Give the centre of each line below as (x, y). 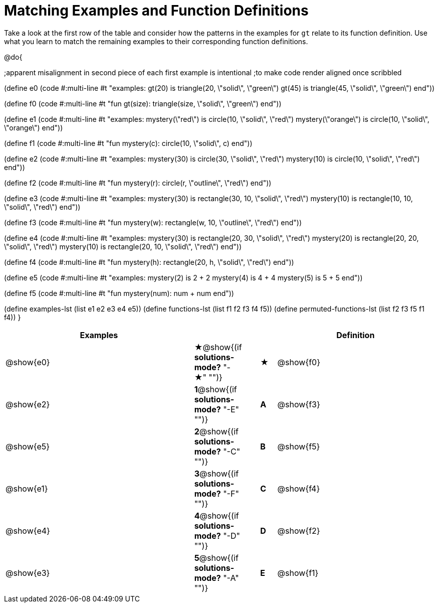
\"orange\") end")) (34, 127)
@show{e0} (28, 362)
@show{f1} (298, 573)
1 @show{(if (215, 389)
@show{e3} (28, 573)
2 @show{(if (216, 431)
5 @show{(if (216, 558)
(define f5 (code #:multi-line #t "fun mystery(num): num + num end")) (119, 293)
